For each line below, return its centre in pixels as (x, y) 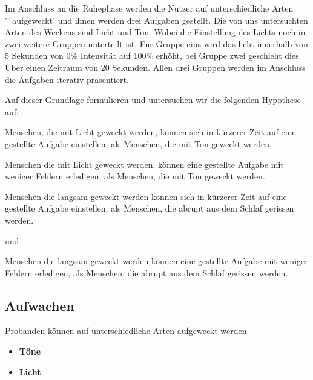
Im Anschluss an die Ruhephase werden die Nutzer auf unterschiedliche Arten (149, 8)
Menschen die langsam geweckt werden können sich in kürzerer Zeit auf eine (146, 196)
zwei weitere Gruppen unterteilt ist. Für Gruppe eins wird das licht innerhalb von (156, 43)
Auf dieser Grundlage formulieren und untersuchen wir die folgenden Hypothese (153, 100)
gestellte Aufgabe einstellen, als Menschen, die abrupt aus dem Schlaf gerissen (150, 208)
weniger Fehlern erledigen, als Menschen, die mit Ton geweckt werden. (135, 176)
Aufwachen (40, 305)
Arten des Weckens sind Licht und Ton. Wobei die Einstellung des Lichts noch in (155, 32)
